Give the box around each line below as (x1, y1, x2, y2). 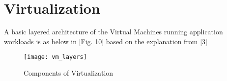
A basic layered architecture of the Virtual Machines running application (4, 27, 223, 37)
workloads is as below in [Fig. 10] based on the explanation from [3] (4, 36, 207, 46)
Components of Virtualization (24, 67, 113, 78)
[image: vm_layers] (24, 54, 87, 61)
